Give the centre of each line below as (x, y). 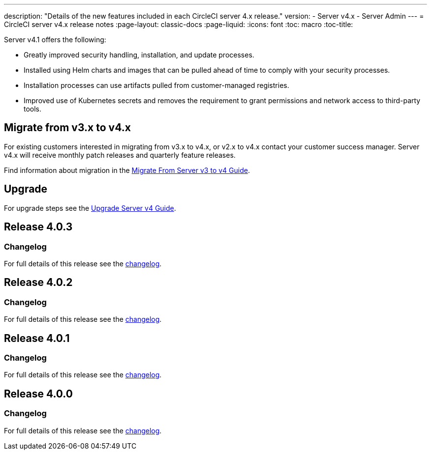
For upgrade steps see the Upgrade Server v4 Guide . (90, 208)
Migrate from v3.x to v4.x (67, 128)
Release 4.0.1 (37, 338)
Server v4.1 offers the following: (55, 40)
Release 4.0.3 (38, 227)
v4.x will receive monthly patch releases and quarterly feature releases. (120, 155)
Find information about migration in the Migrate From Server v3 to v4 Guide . (127, 170)
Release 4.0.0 (38, 394)
